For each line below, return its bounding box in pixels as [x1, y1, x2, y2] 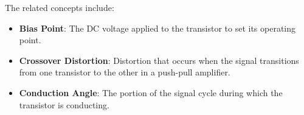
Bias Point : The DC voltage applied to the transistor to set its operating [19, 21, 296, 34]
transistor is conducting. [19, 98, 109, 111]
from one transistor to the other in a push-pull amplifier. [19, 66, 230, 78]
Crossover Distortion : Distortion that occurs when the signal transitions [19, 54, 299, 66]
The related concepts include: [5, 1, 114, 13]
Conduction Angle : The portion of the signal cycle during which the [19, 86, 283, 99]
